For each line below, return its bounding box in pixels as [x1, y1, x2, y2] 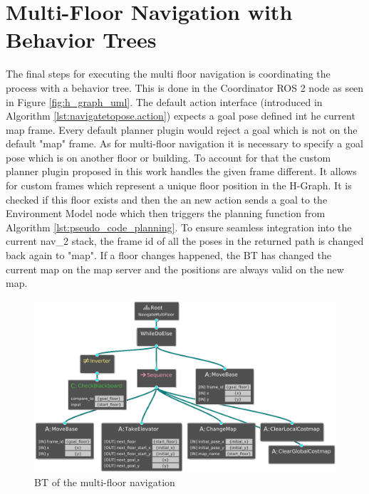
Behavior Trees [6, 25, 157, 54]
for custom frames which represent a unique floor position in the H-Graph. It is [6, 178, 352, 193]
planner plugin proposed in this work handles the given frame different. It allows [6, 164, 357, 179]
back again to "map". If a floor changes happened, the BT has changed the [6, 248, 331, 263]
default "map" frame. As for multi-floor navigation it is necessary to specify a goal [6, 136, 363, 151]
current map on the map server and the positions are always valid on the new [6, 261, 344, 276]
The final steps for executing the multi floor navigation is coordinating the [6, 66, 331, 81]
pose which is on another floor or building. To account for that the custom [6, 149, 331, 164]
